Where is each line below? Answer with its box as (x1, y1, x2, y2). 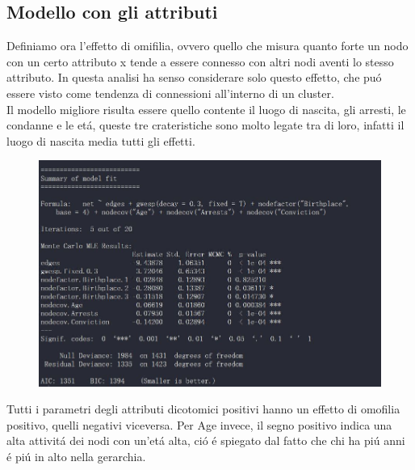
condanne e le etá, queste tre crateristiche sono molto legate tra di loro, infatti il (6, 116, 405, 133)
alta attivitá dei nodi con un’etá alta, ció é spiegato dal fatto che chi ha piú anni (6, 432, 405, 449)
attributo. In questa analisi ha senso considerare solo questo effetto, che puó (6, 69, 382, 86)
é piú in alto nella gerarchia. (6, 448, 146, 465)
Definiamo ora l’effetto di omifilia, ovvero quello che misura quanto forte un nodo (6, 37, 409, 54)
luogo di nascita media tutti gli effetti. (6, 132, 195, 149)
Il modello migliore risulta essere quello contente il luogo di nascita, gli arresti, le (6, 100, 406, 117)
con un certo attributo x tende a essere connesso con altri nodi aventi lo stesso (6, 53, 394, 70)
